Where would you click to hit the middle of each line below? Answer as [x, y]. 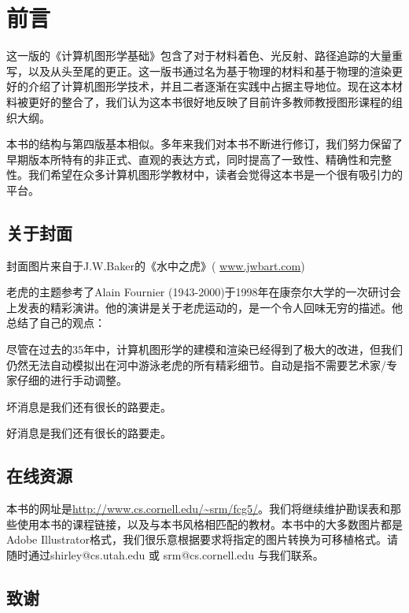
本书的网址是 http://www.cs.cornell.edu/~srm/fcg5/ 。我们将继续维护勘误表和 [198, 509]
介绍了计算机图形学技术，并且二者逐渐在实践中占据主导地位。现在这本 [210, 86]
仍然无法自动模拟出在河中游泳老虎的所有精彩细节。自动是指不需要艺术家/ [196, 364]
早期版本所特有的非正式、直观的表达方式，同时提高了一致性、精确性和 [188, 159]
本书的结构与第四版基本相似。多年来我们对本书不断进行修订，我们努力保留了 [204, 144]
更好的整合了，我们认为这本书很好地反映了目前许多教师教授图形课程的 [210, 101]
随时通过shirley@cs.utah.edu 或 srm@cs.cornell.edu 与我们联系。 [165, 555]
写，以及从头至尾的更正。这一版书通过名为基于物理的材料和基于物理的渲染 [199, 71]
